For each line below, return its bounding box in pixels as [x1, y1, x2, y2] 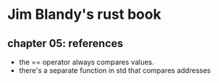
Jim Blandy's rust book [7, 5, 161, 23]
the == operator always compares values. [18, 57, 154, 67]
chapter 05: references [7, 37, 124, 50]
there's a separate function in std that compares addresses [18, 66, 211, 75]
